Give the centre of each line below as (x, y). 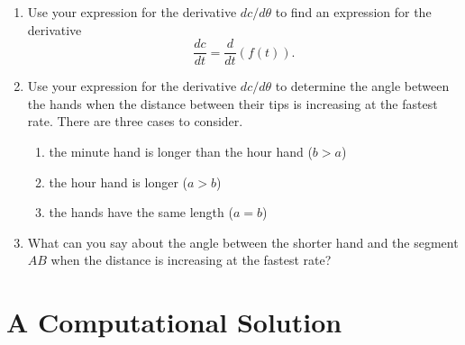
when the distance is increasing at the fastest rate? (191, 260)
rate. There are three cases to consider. (135, 121)
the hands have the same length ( (141, 212)
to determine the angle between (362, 86)
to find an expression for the (353, 12)
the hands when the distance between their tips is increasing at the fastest (232, 103)
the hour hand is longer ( (118, 182)
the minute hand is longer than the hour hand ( (181, 152)
